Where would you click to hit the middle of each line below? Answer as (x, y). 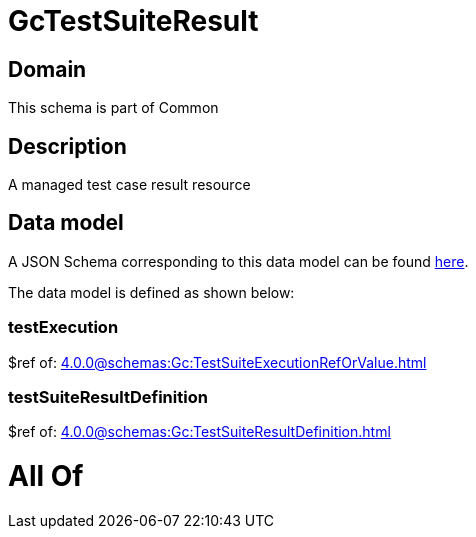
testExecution (63, 327)
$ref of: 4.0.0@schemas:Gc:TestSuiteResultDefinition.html (199, 432)
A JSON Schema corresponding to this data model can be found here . (238, 261)
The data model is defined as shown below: (151, 292)
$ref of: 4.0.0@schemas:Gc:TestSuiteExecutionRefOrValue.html (217, 362)
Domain (47, 69)
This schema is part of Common (113, 108)
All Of (46, 476)
